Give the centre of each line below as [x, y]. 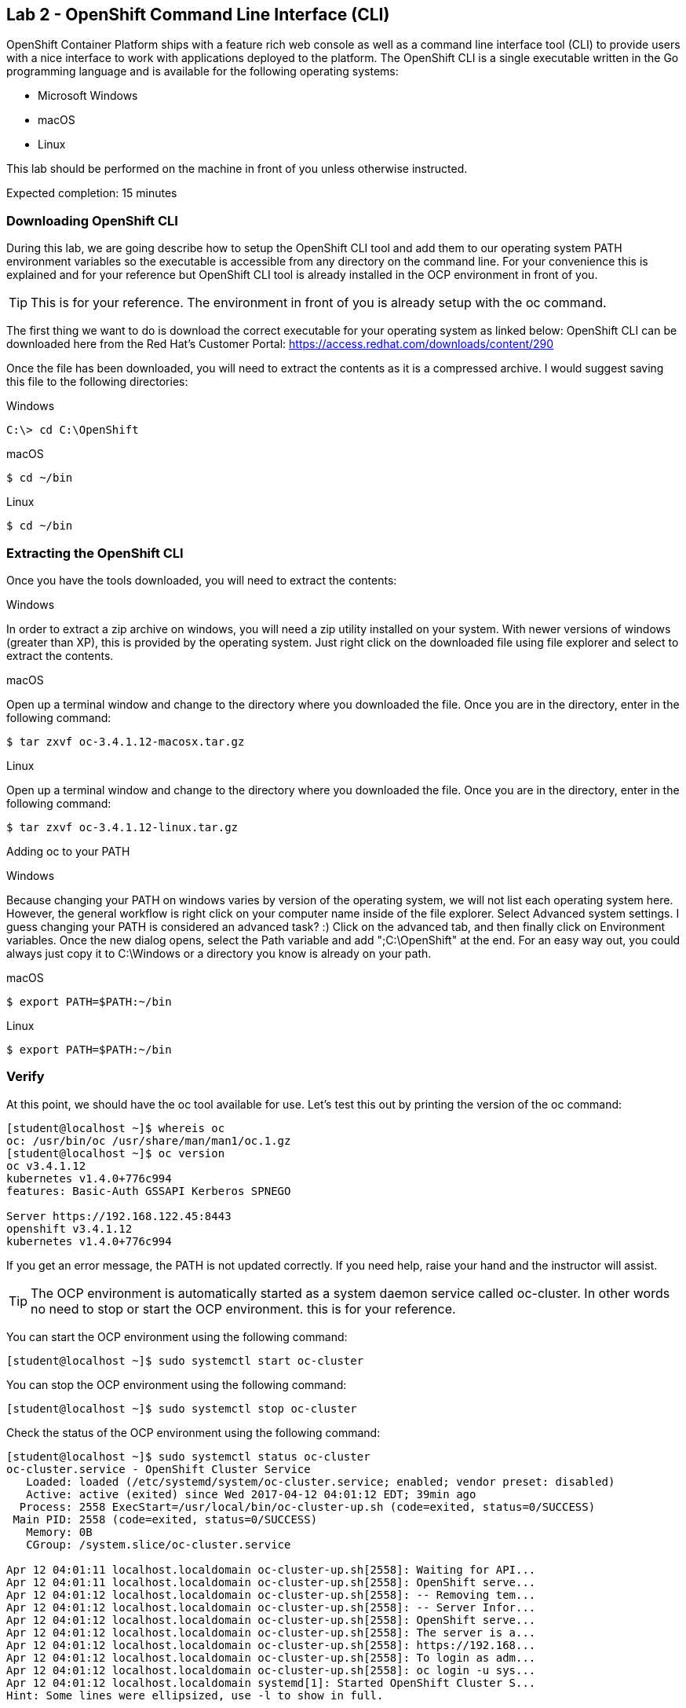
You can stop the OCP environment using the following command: [177, 1384]
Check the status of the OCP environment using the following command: [193, 1432]
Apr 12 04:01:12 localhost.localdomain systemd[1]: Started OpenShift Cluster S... [271, 1682]
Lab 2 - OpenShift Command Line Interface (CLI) [198, 15]
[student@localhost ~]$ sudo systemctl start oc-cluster [185, 1360]
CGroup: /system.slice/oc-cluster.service [159, 1544]
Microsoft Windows [88, 96]
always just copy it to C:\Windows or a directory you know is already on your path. [219, 953]
